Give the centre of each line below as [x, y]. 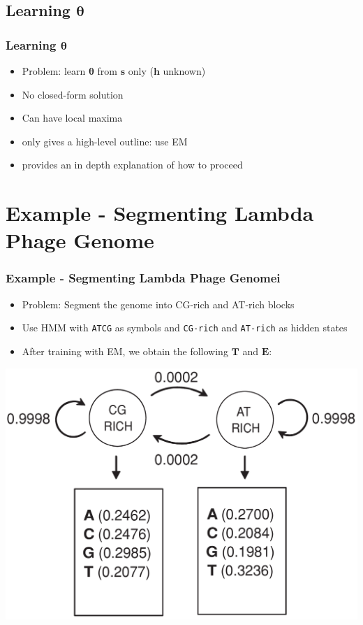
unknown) [184, 71]
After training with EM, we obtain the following [125, 351]
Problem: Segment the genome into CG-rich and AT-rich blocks [158, 304]
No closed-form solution [73, 94]
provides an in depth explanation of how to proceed [132, 165]
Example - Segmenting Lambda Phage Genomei [143, 278]
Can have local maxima [72, 118]
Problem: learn [54, 71]
